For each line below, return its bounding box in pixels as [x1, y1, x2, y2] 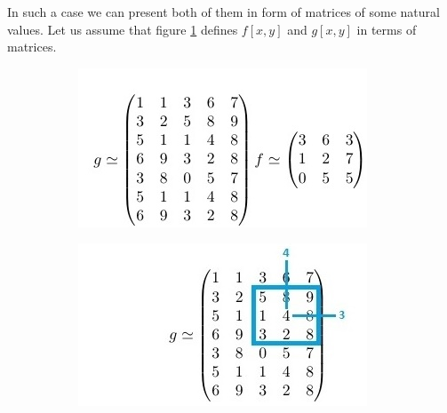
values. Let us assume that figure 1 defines [7, 20, 238, 38]
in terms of [356, 20, 417, 38]
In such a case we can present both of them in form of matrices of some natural [7, 3, 440, 20]
